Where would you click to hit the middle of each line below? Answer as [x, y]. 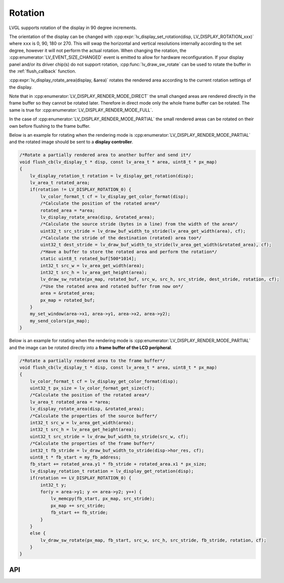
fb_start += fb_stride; [79, 513]
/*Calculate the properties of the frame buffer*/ [92, 444]
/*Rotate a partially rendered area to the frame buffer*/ [92, 361]
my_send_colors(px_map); [60, 321]
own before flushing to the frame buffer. [50, 126]
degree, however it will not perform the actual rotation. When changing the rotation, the [98, 50]
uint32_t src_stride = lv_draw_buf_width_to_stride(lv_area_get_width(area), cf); [143, 231]
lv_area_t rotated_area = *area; [70, 402]
